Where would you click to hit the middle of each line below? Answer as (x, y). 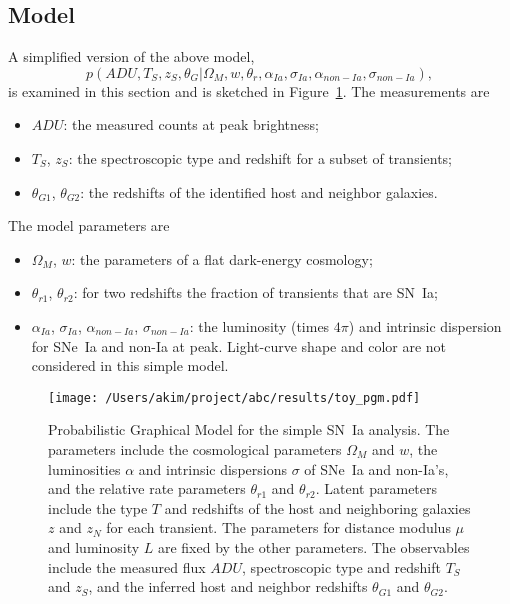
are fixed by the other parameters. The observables (313, 546)
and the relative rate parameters (147, 488)
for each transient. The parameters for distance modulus (278, 527)
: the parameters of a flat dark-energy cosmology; (222, 258)
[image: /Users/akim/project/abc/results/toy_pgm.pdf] (234, 397)
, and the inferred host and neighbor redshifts (228, 586)
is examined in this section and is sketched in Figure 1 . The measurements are (249, 90)
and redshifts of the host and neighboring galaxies (317, 507)
